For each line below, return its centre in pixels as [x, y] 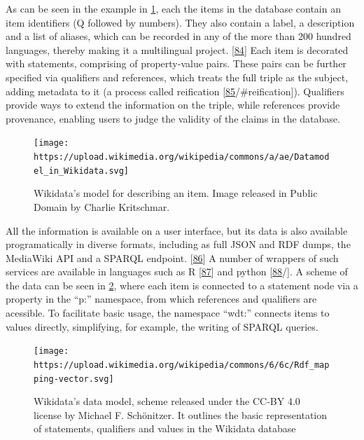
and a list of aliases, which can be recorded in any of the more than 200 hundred [178, 36]
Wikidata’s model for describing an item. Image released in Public [176, 193]
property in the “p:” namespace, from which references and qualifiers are [161, 299]
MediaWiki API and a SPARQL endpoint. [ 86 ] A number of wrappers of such [172, 257]
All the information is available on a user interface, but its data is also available [177, 230]
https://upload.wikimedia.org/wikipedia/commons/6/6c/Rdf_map [182, 365]
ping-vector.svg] [74, 379]
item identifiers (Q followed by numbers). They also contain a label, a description [180, 22]
